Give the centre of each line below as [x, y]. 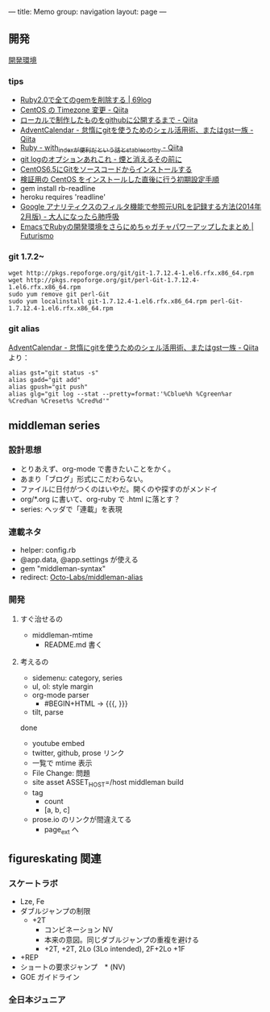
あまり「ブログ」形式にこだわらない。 [83, 479]
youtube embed [58, 743]
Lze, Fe [32, 902]
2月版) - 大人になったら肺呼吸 [69, 216]
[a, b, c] [57, 810]
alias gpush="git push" [48, 387]
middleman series [54, 425]
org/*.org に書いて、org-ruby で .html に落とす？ [100, 500]
